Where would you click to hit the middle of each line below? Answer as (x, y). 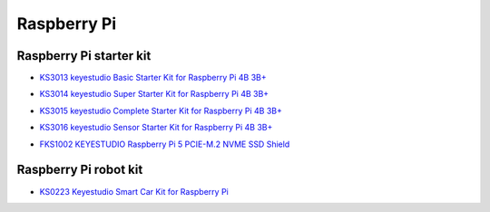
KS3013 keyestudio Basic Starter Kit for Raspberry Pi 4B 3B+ (153, 78)
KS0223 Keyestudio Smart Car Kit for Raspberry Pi (134, 191)
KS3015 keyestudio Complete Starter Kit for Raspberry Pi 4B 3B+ (161, 111)
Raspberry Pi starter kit (84, 56)
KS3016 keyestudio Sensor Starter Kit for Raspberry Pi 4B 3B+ (156, 128)
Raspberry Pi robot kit (80, 170)
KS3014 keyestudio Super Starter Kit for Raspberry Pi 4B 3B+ (154, 94)
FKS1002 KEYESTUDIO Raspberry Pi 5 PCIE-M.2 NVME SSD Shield (165, 144)
